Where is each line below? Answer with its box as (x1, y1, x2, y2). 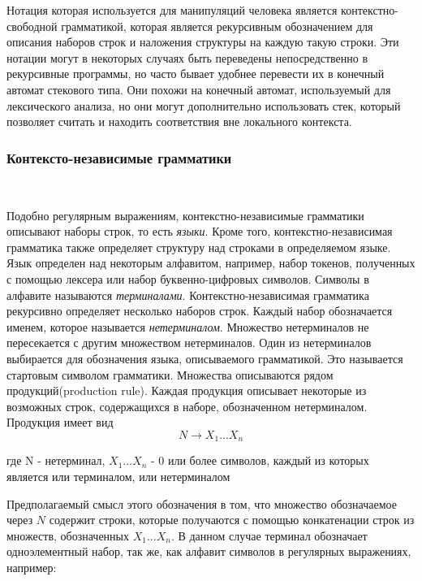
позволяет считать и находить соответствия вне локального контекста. (6, 113, 352, 130)
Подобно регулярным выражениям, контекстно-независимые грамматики (6, 206, 364, 223)
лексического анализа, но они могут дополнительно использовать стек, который (6, 97, 401, 114)
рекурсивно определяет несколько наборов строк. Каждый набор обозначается (6, 302, 393, 319)
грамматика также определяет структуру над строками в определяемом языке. (6, 238, 391, 255)
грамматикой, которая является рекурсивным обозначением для (61, 17, 373, 34)
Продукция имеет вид (6, 414, 114, 431)
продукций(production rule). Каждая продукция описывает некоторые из (6, 382, 367, 399)
